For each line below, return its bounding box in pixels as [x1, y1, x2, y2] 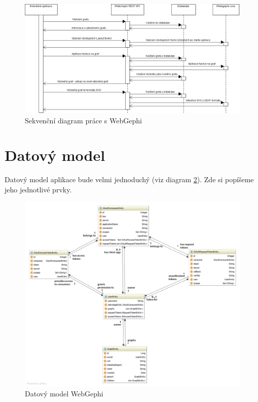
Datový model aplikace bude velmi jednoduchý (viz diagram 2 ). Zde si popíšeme [5, 174, 254, 185]
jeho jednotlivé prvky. [5, 184, 72, 194]
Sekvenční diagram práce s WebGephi [25, 115, 142, 125]
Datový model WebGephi [25, 388, 103, 399]
